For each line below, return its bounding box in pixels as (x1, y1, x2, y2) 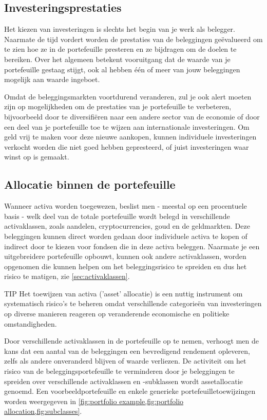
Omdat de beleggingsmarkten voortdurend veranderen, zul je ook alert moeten (4, 91, 252, 102)
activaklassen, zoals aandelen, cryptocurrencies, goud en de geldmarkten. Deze (4, 221, 250, 231)
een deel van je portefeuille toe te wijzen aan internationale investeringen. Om (4, 121, 250, 132)
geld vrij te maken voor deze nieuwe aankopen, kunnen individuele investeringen (4, 131, 257, 142)
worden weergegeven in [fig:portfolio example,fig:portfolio (4, 395, 184, 406)
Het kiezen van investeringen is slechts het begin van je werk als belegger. (4, 24, 235, 34)
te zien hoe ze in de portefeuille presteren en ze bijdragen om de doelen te (4, 44, 237, 54)
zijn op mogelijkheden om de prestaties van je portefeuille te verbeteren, (4, 101, 232, 112)
